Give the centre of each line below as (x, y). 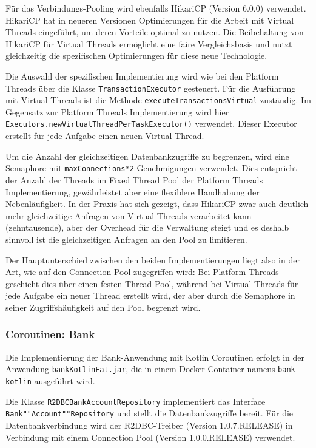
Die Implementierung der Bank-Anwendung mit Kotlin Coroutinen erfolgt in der (155, 357)
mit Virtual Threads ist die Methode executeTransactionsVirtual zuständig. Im (158, 100)
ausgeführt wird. (65, 380)
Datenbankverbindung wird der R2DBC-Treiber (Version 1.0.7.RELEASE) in (149, 425)
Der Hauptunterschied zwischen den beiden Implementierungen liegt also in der (153, 260)
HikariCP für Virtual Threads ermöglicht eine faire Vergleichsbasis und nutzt (149, 43)
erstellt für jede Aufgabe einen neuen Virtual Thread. (105, 136)
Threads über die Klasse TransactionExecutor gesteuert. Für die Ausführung (151, 88)
